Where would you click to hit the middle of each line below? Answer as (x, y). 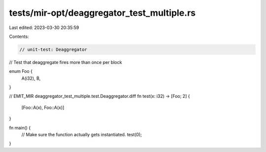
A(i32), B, (31, 78)
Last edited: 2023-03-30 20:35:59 (44, 28)
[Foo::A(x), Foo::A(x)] (43, 107)
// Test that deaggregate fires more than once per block (66, 62)
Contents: (19, 36)
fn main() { (20, 127)
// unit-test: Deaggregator (53, 49)
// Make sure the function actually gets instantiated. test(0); (82, 135)
